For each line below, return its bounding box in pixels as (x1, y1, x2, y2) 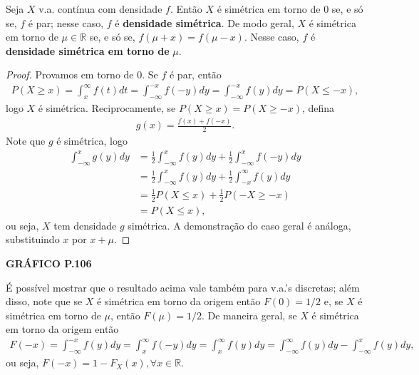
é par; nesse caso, (28, 15, 104, 30)
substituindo (6, 232, 60, 247)
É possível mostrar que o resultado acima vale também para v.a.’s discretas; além (6, 279, 360, 294)
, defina (302, 101, 335, 115)
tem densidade (53, 217, 117, 232)
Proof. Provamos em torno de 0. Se (6, 67, 158, 82)
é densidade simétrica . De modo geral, (115, 15, 294, 30)
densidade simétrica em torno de (6, 43, 170, 58)
